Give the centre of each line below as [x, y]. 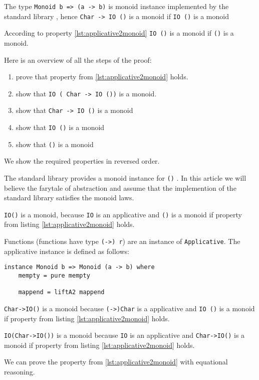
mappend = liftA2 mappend [61, 292]
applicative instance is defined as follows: [67, 251]
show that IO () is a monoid [60, 127]
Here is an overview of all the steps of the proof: [78, 59]
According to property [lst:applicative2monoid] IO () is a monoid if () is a [119, 33]
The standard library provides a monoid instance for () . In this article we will [125, 177]
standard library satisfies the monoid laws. [69, 198]
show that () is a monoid [55, 144]
